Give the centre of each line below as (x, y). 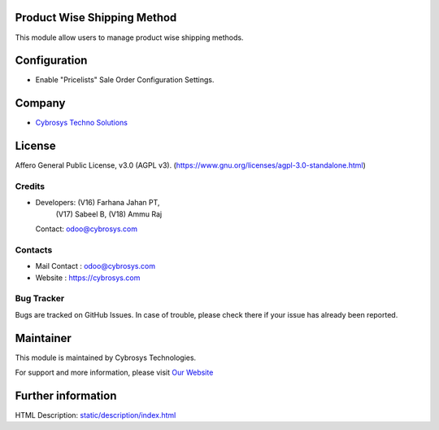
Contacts (34, 250)
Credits (30, 186)
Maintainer (43, 338)
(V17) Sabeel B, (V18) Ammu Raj (109, 214)
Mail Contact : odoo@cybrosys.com (96, 266)
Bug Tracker (40, 299)
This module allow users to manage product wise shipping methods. (129, 37)
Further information (66, 395)
